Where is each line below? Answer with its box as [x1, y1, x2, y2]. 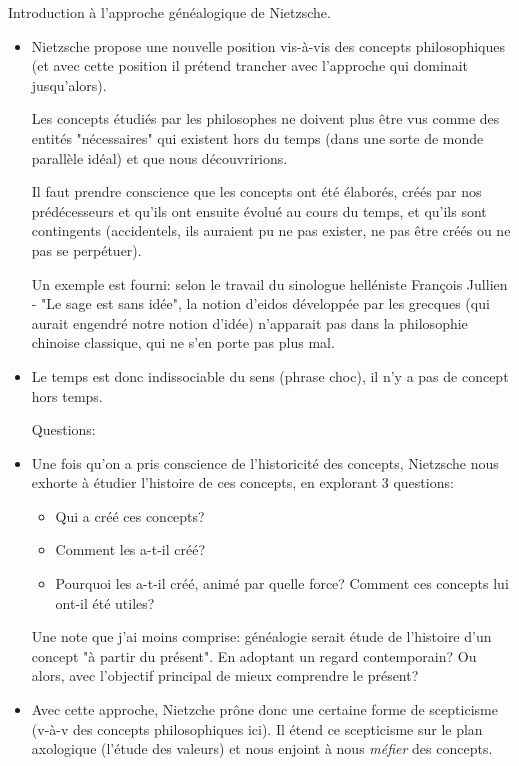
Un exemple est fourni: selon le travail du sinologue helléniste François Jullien [31, 273, 508, 294]
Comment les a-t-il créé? [55, 539, 205, 560]
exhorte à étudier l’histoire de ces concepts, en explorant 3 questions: [31, 472, 454, 493]
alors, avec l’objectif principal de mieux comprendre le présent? [31, 665, 419, 686]
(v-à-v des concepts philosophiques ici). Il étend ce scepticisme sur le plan [31, 718, 483, 739]
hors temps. [31, 385, 103, 406]
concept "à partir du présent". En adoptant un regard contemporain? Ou [31, 645, 477, 666]
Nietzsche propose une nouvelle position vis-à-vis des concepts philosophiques [31, 35, 506, 56]
